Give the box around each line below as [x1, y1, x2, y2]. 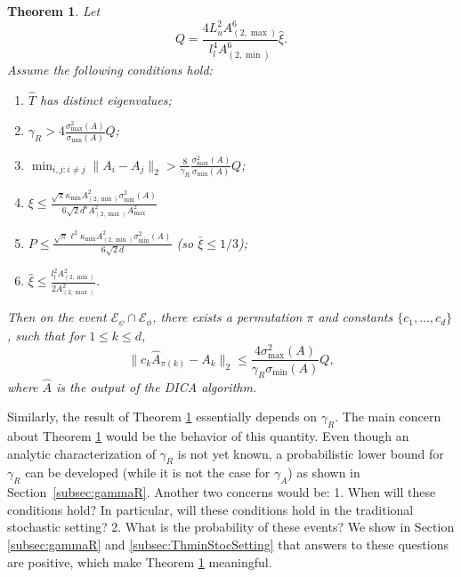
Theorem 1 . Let [7, 2, 101, 20]
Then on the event [7, 308, 107, 326]
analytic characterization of [7, 444, 156, 462]
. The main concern [335, 407, 441, 426]
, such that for [7, 325, 85, 344]
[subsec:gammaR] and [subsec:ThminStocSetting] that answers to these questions [7, 534, 449, 553]
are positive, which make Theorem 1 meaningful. [7, 552, 272, 571]
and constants [318, 308, 393, 326]
